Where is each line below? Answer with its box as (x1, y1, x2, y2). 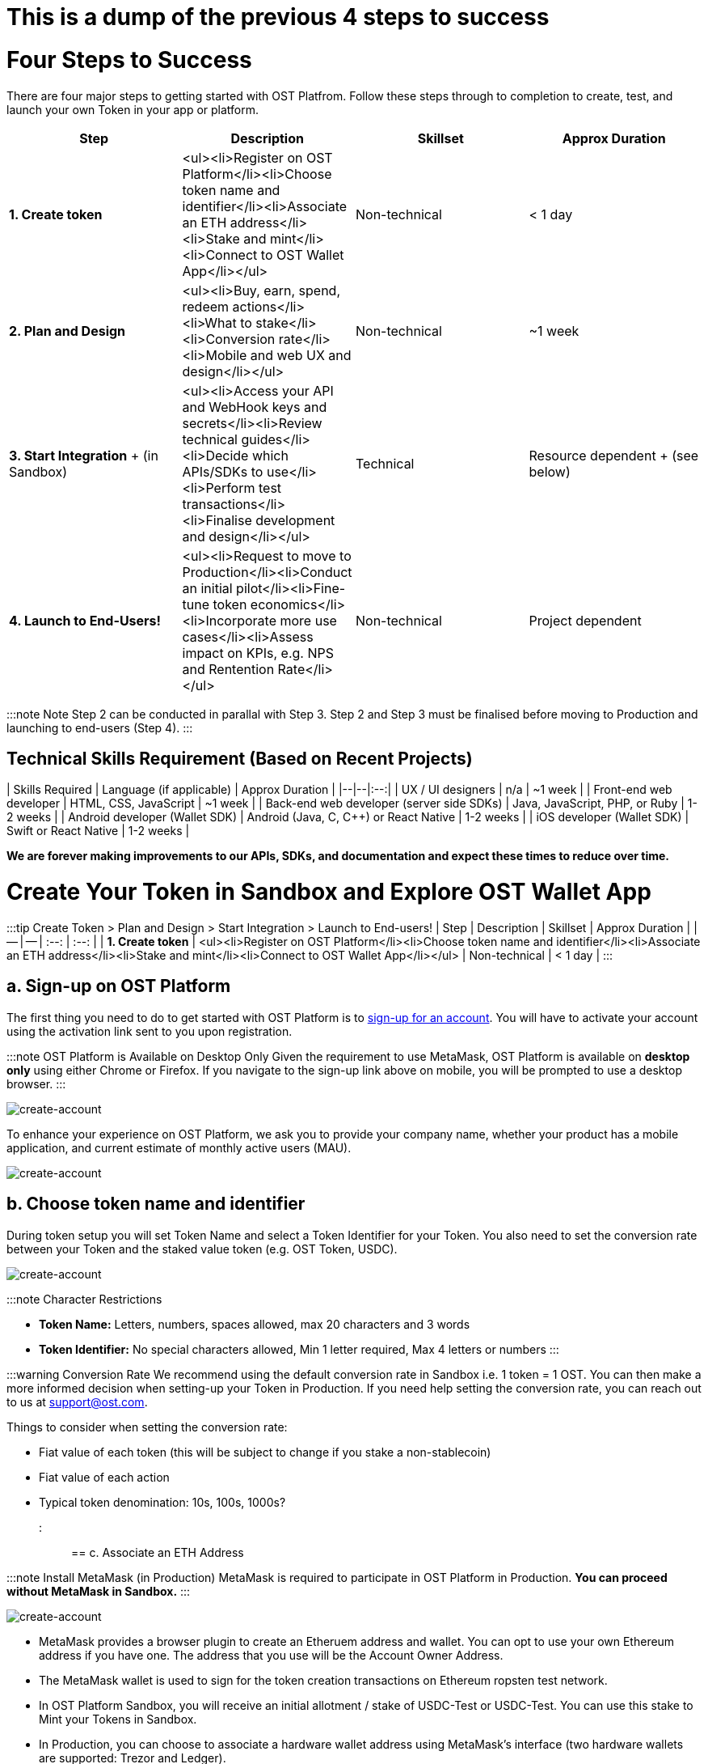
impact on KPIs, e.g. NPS (182, 644, 334, 661)
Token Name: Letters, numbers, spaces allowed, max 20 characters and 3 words (39, 1317, 470, 1331)
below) (529, 463, 571, 480)
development (255, 511, 335, 528)
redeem (182, 298, 230, 315)
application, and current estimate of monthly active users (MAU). (6, 1140, 352, 1155)
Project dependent (529, 612, 642, 629)
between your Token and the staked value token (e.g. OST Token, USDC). (6, 1241, 398, 1256)
